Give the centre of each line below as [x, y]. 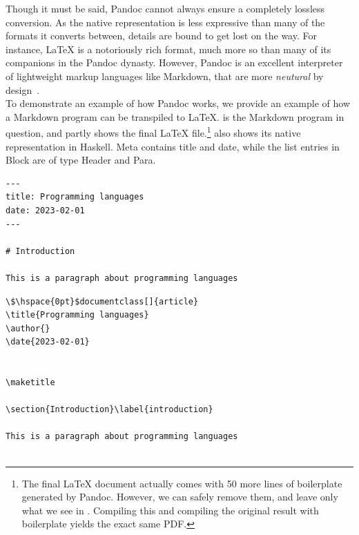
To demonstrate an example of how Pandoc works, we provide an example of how [178, 103]
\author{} [28, 328]
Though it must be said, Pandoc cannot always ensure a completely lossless [165, 8]
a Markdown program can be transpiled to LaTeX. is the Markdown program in [175, 116]
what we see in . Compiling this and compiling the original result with [170, 510]
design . [23, 89]
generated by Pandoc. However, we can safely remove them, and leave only [180, 497]
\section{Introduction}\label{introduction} [109, 410]
